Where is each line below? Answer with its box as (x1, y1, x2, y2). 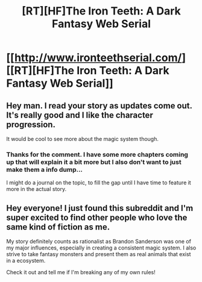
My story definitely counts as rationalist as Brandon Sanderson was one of (6, 238, 192, 245)
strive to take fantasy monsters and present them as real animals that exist (6, 251, 191, 258)
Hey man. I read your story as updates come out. (6, 101, 192, 111)
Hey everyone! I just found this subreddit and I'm (6, 203, 194, 213)
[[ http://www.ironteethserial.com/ (6, 51, 182, 64)
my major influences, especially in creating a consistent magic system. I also (6, 244, 197, 251)
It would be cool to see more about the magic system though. (6, 136, 159, 142)
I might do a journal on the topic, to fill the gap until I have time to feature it (6, 179, 191, 186)
